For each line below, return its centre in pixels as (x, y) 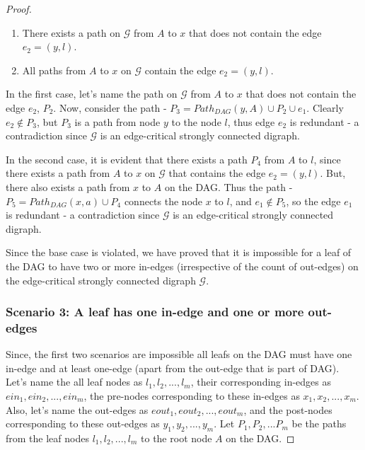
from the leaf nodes (47, 438)
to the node (196, 121)
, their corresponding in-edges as (261, 382)
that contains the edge (217, 173)
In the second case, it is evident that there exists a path (127, 159)
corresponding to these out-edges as (83, 423)
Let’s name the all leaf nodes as (74, 382)
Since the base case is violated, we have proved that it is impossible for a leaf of (179, 252)
